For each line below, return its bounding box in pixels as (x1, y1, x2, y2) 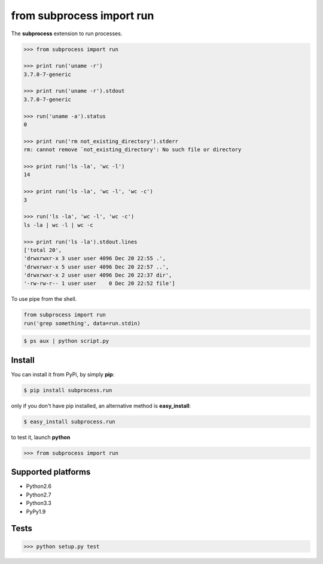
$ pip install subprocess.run (23, 386, 112, 394)
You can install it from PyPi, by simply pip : (11, 371, 115, 378)
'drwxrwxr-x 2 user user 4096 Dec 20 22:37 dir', (23, 272, 172, 279)
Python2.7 (26, 491, 51, 498)
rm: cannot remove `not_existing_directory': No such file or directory (23, 147, 242, 153)
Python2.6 (26, 483, 52, 490)
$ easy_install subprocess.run (23, 418, 116, 425)
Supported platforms (11, 467, 91, 477)
